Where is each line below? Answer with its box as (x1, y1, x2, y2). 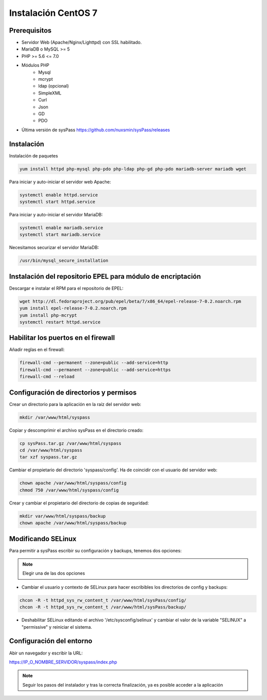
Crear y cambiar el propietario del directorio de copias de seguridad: (9, 500, 149, 506)
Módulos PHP (21, 62, 49, 68)
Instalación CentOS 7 (9, 7, 97, 18)
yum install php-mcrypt (19, 312, 78, 318)
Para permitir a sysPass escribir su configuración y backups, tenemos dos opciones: (9, 548, 182, 553)
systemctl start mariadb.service (19, 232, 101, 238)
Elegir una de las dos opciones (22, 570, 85, 576)
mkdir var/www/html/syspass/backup (19, 513, 106, 519)
